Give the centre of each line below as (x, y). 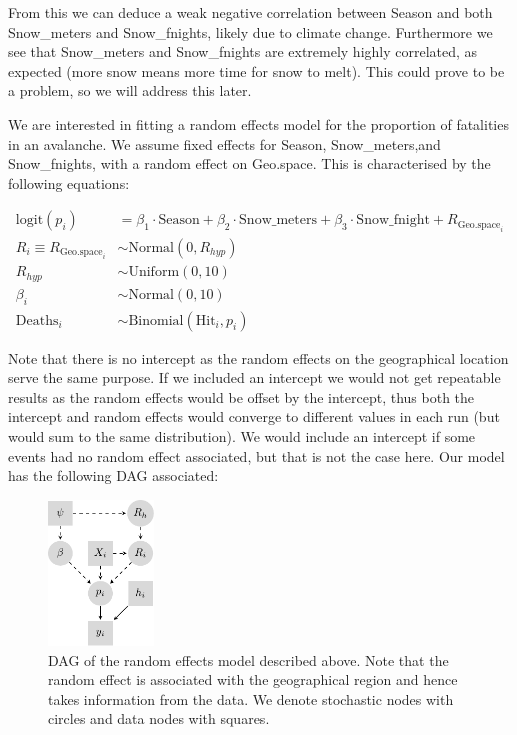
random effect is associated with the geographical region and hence (253, 679)
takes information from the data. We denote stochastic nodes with (251, 698)
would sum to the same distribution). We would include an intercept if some (242, 435)
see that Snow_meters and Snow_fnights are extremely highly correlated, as (243, 51)
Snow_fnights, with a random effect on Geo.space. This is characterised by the (249, 163)
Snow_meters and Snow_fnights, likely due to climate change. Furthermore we (250, 31)
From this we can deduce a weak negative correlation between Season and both (250, 12)
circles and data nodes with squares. (159, 718)
